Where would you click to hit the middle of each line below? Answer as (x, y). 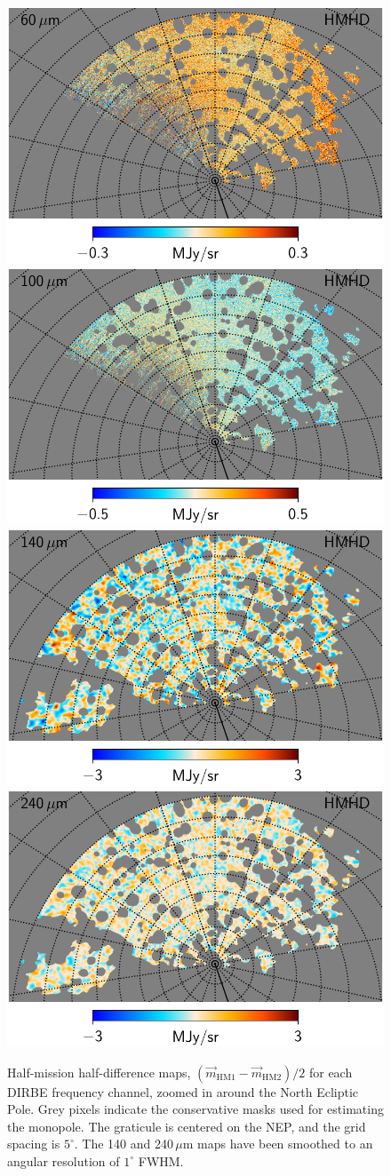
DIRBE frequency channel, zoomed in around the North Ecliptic (183, 1091)
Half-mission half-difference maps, (99, 1072)
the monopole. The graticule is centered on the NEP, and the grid (187, 1126)
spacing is (34, 1144)
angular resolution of (64, 1160)
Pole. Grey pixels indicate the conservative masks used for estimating (195, 1109)
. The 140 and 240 (124, 1144)
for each (331, 1072)
